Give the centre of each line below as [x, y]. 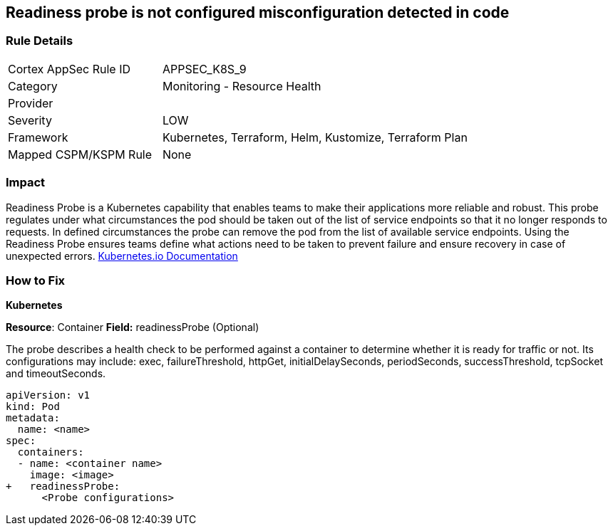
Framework [38, 137]
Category [33, 86]
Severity [30, 120]
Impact [26, 183]
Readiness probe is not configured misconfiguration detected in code [258, 12]
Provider [31, 103]
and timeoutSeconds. [56, 374]
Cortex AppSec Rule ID [69, 69]
